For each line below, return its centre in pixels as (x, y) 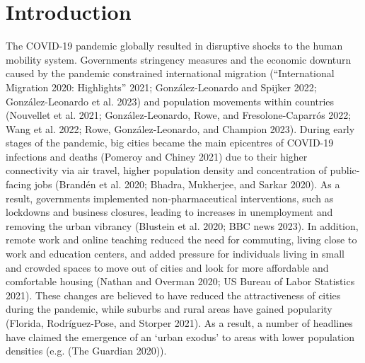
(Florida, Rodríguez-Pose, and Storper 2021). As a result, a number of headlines (179, 323)
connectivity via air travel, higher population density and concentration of (166, 170)
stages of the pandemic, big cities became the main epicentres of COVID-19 (170, 143)
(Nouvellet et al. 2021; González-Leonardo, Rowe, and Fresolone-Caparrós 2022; (179, 115)
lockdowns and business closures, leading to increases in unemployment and (169, 212)
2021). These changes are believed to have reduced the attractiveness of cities (173, 295)
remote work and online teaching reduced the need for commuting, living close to (181, 240)
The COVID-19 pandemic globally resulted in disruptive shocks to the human (174, 46)
